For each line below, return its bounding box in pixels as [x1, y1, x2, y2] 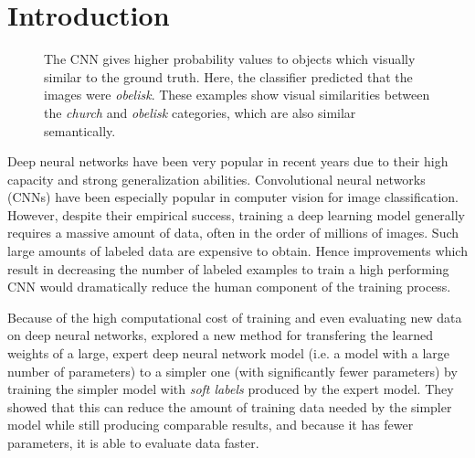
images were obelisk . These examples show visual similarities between [44, 85, 430, 104]
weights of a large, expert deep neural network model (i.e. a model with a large [7, 344, 450, 363]
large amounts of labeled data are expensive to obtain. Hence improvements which [7, 241, 468, 261]
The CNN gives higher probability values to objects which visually [44, 49, 416, 69]
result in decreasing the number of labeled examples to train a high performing [7, 259, 449, 278]
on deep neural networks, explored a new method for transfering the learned [7, 325, 433, 345]
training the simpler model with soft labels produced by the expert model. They [7, 379, 454, 399]
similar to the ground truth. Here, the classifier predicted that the [44, 67, 413, 86]
